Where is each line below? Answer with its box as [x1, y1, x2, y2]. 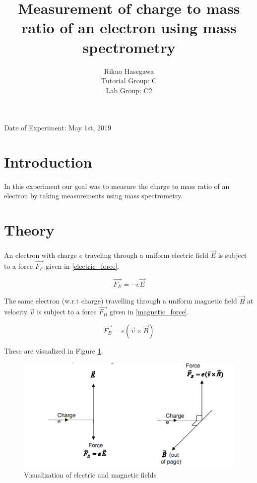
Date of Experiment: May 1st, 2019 [4, 122, 111, 133]
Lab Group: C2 [106, 85, 152, 95]
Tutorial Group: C [101, 75, 157, 86]
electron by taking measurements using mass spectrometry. [4, 190, 183, 201]
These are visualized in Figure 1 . [4, 345, 103, 356]
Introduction [4, 152, 92, 172]
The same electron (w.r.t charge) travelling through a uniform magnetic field [4, 296, 237, 306]
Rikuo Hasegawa [104, 65, 154, 76]
